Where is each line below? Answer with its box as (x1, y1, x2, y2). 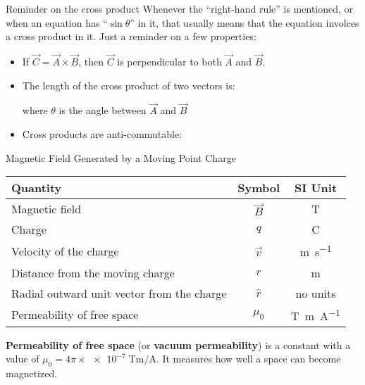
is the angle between (58, 103, 147, 118)
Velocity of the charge (11, 242, 119, 259)
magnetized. (6, 366, 58, 381)
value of (6, 351, 39, 366)
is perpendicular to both (117, 54, 222, 68)
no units (295, 284, 336, 301)
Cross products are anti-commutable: (22, 127, 182, 141)
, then (78, 54, 104, 68)
